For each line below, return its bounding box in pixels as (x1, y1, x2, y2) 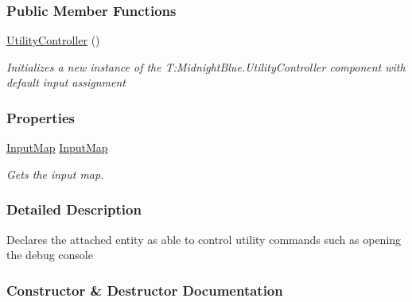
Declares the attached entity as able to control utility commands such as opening (6, 230, 402, 247)
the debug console (6, 246, 93, 263)
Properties (6, 107, 75, 127)
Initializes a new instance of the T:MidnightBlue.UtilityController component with (6, 58, 406, 75)
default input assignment (6, 74, 126, 91)
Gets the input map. (6, 165, 104, 182)
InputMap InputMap (6, 139, 108, 156)
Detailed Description (6, 199, 142, 219)
